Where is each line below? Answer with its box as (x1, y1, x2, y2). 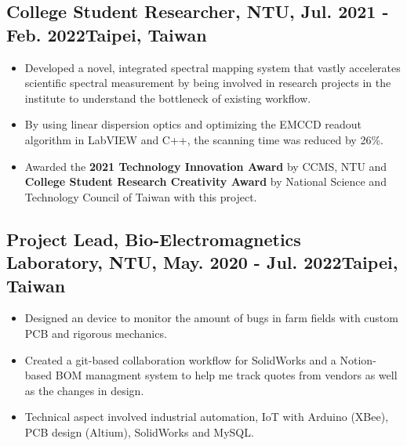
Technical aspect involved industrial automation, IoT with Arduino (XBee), (24, 408, 389, 425)
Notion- (340, 351, 376, 368)
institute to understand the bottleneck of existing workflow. (24, 89, 311, 106)
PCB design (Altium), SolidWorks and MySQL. (24, 423, 254, 440)
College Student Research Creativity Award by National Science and (24, 173, 387, 190)
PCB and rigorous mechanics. (24, 325, 167, 341)
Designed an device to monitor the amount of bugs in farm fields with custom (24, 310, 398, 326)
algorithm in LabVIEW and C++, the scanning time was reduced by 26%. (24, 131, 383, 147)
